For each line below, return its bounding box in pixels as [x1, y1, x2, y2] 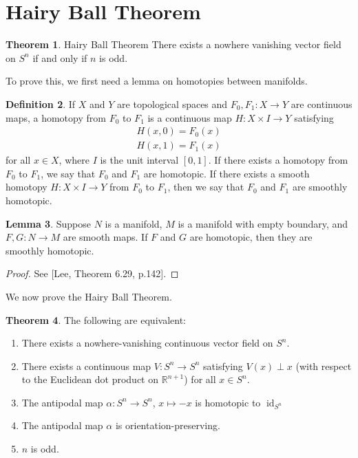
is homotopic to [195, 395, 261, 409]
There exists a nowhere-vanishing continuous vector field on [21, 336, 273, 350]
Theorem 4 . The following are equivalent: [6, 312, 186, 327]
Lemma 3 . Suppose [6, 216, 91, 230]
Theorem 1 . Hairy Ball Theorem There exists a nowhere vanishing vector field [6, 37, 341, 52]
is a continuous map [147, 110, 232, 124]
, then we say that [167, 179, 244, 194]
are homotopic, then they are [189, 230, 313, 244]
